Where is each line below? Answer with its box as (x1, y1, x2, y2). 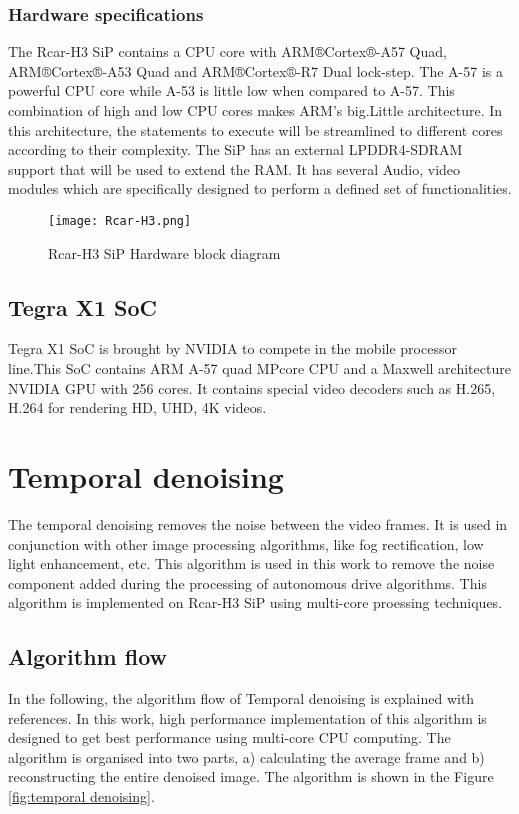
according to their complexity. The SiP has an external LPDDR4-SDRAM (8, 139, 463, 160)
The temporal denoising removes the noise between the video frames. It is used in (8, 513, 508, 534)
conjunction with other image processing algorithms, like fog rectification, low (8, 533, 484, 554)
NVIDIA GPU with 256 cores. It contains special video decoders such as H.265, (8, 377, 496, 398)
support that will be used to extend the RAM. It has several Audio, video (8, 158, 461, 179)
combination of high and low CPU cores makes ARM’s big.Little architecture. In (8, 100, 503, 120)
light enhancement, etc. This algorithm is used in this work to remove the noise (8, 553, 495, 574)
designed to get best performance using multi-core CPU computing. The (8, 727, 451, 748)
